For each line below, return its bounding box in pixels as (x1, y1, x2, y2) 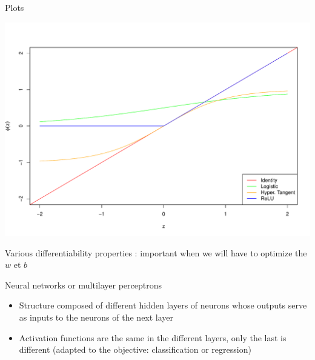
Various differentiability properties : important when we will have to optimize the (5, 246, 307, 259)
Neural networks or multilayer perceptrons (5, 278, 162, 291)
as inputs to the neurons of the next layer (19, 310, 174, 323)
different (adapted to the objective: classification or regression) (19, 343, 251, 356)
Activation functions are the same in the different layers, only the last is (19, 331, 287, 344)
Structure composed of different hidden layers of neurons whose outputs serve (19, 299, 307, 312)
